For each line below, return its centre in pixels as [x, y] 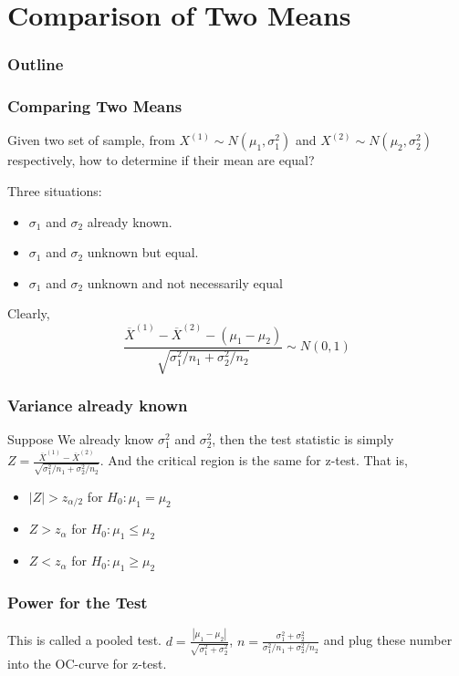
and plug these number [388, 640]
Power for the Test [78, 602]
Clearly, [29, 313]
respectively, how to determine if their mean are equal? [161, 160]
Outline [36, 64]
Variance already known [98, 405]
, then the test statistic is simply [303, 439]
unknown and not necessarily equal [185, 282]
